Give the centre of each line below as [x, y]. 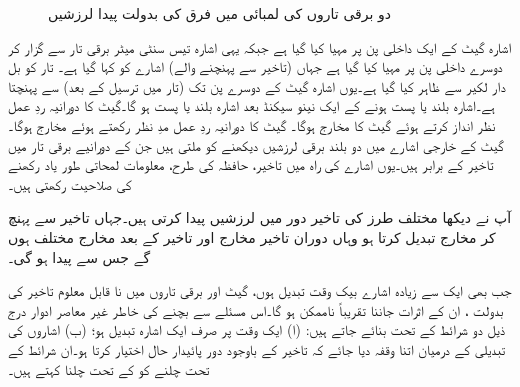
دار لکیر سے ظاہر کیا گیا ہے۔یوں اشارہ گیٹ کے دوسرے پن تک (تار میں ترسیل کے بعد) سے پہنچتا [257, 85]
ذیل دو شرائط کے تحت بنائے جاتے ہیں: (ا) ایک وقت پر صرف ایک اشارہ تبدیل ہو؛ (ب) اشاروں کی [257, 329]
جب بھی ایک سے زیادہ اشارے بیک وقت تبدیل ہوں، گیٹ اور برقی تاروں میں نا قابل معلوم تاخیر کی [260, 290]
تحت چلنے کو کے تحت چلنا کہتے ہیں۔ [109, 368]
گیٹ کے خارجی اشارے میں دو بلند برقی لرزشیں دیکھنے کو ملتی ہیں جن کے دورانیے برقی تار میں [256, 144]
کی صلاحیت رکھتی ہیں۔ [70, 183]
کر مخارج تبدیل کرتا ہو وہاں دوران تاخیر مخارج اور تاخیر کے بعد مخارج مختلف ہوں [252, 236]
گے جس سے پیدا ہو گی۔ [79, 256]
